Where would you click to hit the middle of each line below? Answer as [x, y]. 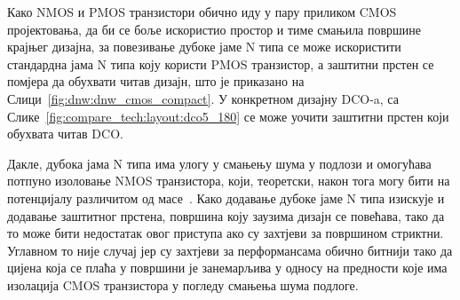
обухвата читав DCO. [65, 134]
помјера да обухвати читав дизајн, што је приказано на [156, 81]
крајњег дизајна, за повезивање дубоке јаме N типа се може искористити [204, 47]
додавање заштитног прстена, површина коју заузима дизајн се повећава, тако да [226, 215]
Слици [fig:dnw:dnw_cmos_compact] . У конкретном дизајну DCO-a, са [203, 98]
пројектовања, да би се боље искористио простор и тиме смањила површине [214, 29]
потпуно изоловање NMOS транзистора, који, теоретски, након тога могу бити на [229, 181]
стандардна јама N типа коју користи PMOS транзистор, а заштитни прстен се [221, 63]
